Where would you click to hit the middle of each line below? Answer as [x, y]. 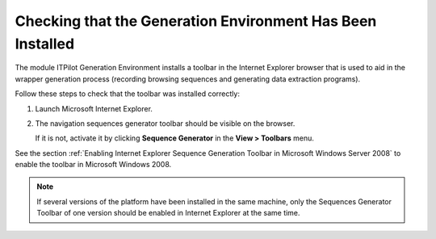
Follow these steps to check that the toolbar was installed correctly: [127, 94]
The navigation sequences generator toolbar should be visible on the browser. [165, 123]
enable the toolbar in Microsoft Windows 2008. [93, 165]
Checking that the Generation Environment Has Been [196, 21]
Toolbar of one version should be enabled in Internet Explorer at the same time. [168, 213]
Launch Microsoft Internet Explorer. [94, 108]
